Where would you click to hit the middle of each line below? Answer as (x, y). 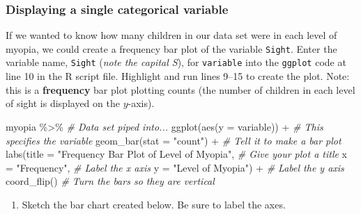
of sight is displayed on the (63, 103)
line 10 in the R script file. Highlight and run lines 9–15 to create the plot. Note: (178, 76)
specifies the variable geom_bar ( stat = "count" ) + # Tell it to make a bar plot (174, 140)
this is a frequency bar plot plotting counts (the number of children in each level (180, 89)
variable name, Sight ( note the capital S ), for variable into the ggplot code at (176, 62)
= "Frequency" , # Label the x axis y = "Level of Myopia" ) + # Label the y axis (175, 167)
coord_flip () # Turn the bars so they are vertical (110, 181)
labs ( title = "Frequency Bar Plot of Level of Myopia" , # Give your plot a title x (176, 154)
